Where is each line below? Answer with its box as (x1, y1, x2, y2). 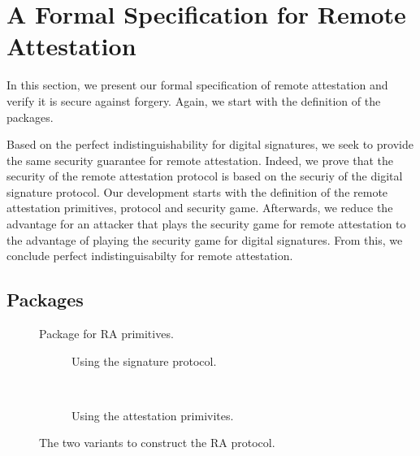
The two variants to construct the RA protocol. (39, 434, 275, 451)
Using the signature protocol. (71, 352, 217, 369)
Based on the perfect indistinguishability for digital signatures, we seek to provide (6, 136, 414, 153)
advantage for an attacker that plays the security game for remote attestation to (6, 215, 406, 232)
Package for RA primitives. (39, 325, 174, 342)
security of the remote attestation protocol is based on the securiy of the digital (6, 167, 403, 185)
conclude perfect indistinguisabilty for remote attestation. (6, 247, 293, 264)
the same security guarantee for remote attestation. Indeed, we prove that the (6, 151, 393, 168)
